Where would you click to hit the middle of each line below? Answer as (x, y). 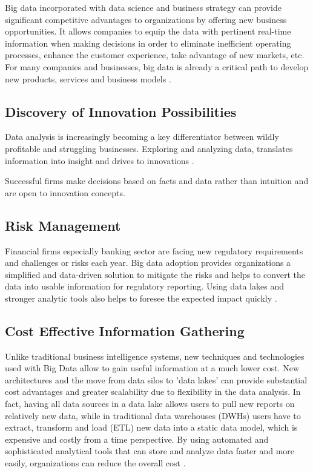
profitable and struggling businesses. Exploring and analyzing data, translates (149, 148)
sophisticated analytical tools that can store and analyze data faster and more (150, 451)
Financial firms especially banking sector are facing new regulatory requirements (154, 250)
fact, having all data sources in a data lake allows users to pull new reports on (150, 404)
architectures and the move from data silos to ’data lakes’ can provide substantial (156, 379)
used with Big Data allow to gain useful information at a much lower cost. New (152, 368)
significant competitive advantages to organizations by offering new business (146, 19)
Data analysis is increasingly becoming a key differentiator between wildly (142, 137)
